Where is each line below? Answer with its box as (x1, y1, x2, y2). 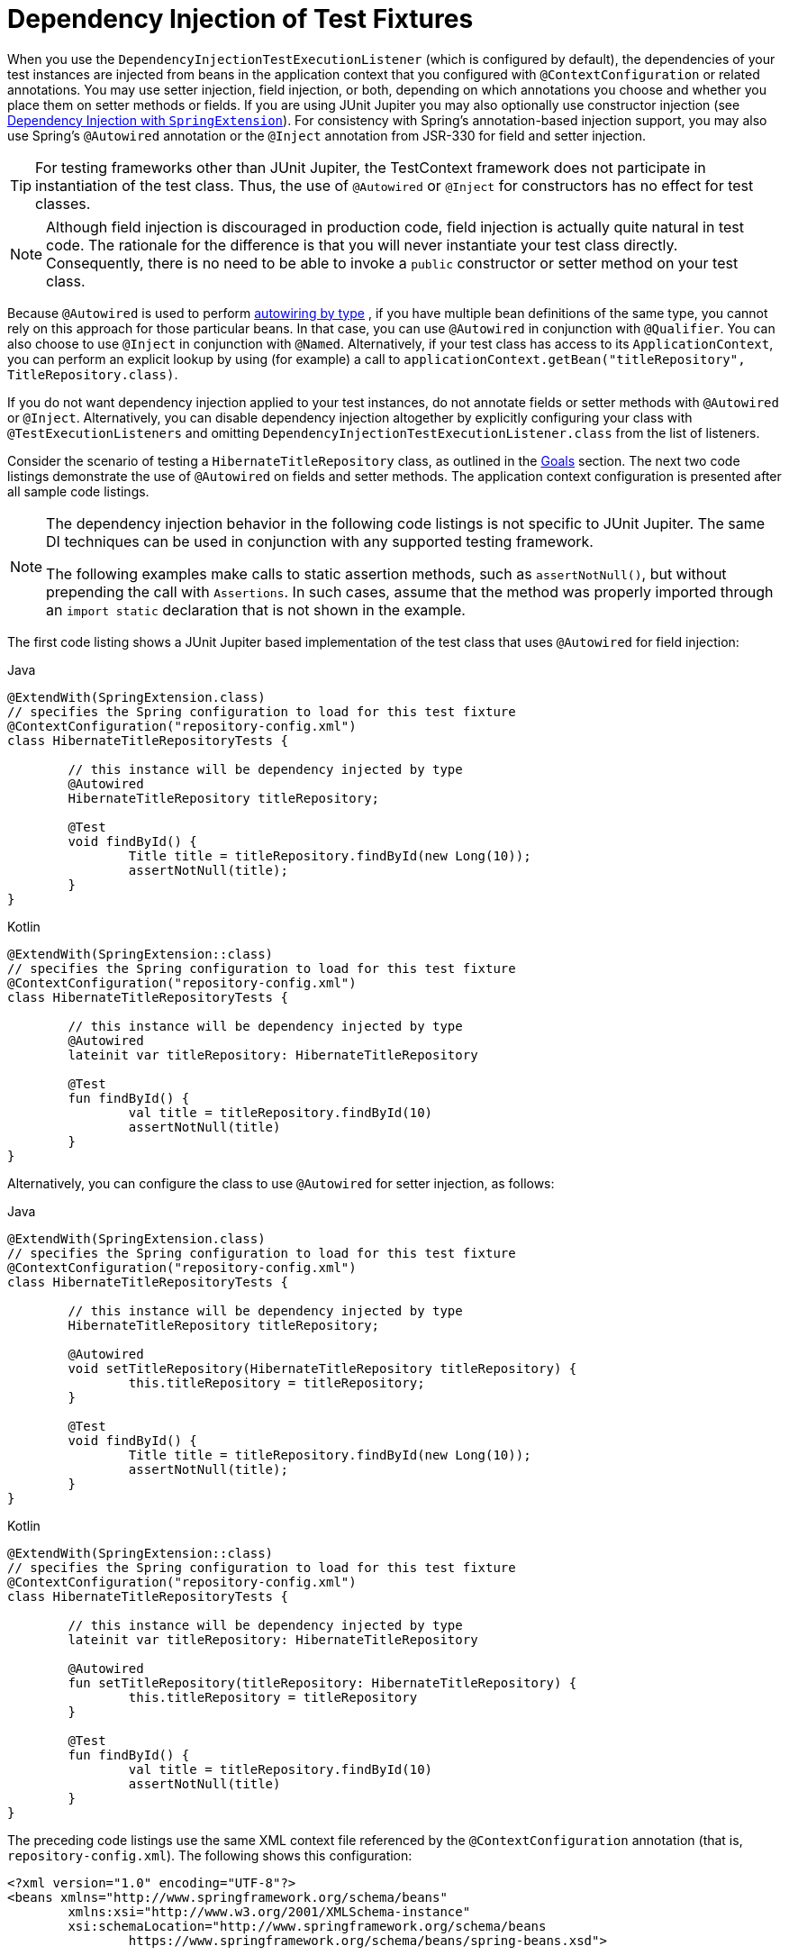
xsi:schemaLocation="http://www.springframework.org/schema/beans (68, 1918, 547, 1933)
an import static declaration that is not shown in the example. (46, 600, 466, 619)
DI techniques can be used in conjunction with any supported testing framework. (46, 532, 594, 550)
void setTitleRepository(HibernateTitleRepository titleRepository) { (68, 1360, 577, 1376)
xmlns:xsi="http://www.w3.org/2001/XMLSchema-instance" (68, 1904, 471, 1919)
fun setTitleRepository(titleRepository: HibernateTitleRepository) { (68, 1675, 577, 1690)
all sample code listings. (7, 483, 150, 499)
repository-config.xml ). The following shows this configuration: (7, 1847, 413, 1863)
